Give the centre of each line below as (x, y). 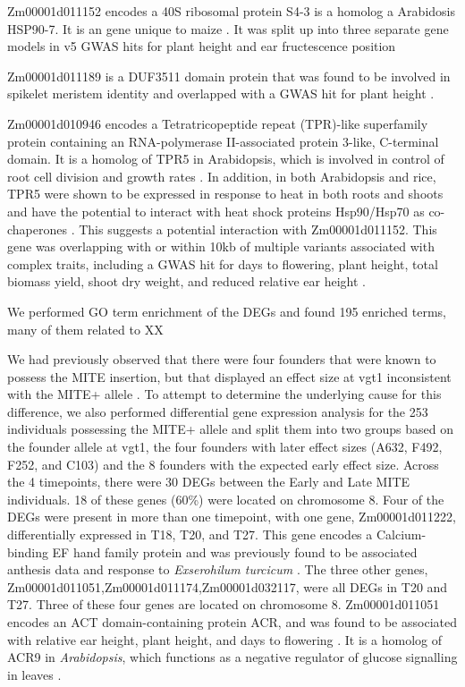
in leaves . (34, 674)
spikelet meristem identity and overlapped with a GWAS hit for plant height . (221, 93)
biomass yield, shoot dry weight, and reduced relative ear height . (186, 281)
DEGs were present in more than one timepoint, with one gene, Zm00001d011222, (232, 517)
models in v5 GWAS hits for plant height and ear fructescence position (202, 46)
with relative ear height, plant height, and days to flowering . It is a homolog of (224, 639)
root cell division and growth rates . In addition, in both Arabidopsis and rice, (222, 176)
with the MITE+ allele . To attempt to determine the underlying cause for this (224, 394)
